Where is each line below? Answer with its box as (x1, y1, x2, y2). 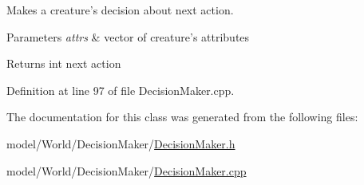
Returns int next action (6, 55, 121, 72)
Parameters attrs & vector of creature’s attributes (6, 28, 250, 45)
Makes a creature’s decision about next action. (6, 2, 234, 18)
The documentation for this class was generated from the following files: (6, 108, 358, 125)
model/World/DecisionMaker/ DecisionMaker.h (6, 135, 235, 152)
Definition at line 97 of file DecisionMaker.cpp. (6, 81, 235, 98)
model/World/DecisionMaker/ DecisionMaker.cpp (6, 162, 247, 179)
